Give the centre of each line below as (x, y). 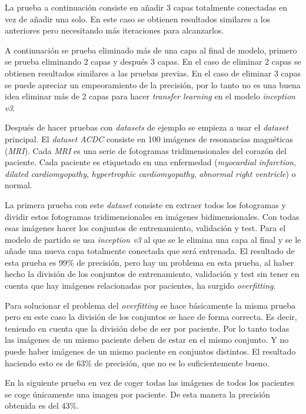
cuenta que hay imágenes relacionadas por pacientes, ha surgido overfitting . (140, 286)
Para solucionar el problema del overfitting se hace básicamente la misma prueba (150, 305)
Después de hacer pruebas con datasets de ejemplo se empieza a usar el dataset (147, 127)
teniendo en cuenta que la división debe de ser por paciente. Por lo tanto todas (147, 328)
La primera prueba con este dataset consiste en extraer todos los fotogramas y (145, 204)
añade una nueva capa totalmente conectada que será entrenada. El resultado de (150, 251)
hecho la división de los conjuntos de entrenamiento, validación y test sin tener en (152, 274)
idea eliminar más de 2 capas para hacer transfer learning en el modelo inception (150, 96)
